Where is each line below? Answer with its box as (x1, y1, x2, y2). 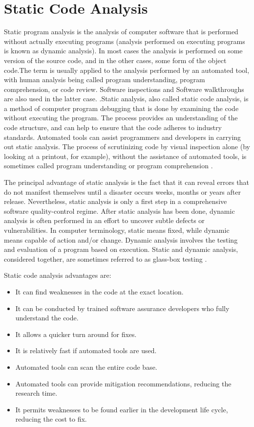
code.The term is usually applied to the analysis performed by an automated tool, (4, 65, 250, 75)
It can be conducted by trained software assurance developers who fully (15, 303, 230, 313)
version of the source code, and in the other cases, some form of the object (4, 55, 227, 65)
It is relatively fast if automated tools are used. (15, 345, 157, 356)
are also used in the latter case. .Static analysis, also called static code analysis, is (4, 93, 249, 104)
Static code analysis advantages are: (4, 270, 111, 280)
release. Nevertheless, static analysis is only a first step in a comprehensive (4, 196, 227, 206)
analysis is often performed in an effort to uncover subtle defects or (4, 215, 205, 225)
